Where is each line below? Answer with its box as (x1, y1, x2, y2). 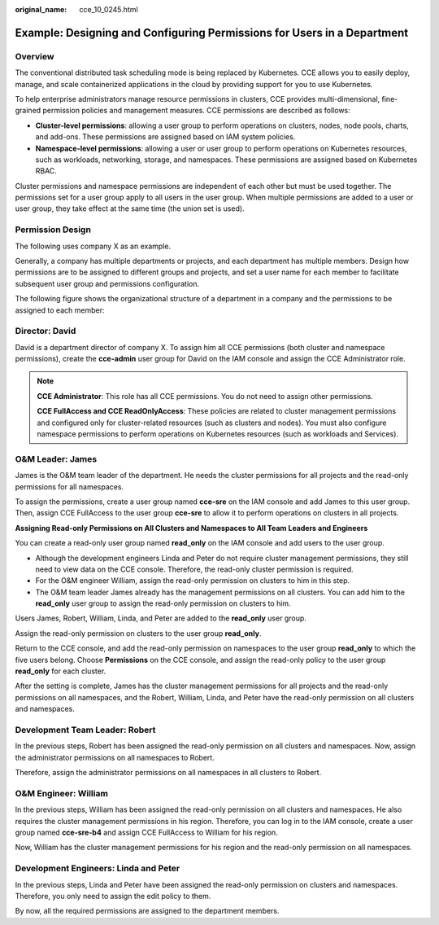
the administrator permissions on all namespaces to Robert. (15, 752, 215, 762)
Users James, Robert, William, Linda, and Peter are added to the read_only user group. (15, 613, 306, 623)
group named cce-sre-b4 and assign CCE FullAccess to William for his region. (15, 827, 278, 838)
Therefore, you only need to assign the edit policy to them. (15, 891, 211, 901)
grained (15, 106, 41, 116)
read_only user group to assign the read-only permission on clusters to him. (35, 598, 292, 608)
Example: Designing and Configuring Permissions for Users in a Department (15, 25, 409, 40)
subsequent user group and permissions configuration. (15, 278, 200, 288)
